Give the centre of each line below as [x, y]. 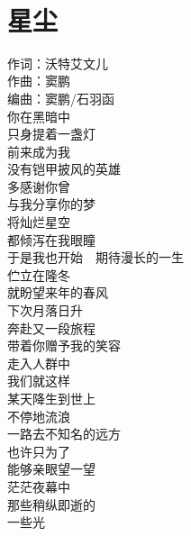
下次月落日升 [45, 310]
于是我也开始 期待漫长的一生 [95, 257]
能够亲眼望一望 [51, 469]
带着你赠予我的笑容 [64, 345]
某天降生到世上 [51, 398]
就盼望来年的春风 [58, 292]
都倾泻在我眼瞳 [51, 239]
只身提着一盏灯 [51, 134]
